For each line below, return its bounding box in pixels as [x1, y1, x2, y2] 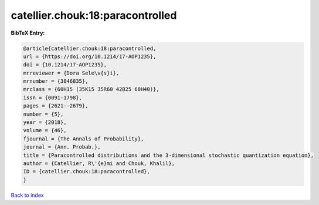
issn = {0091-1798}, [23, 94, 82, 101]
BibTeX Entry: [11, 29, 45, 36]
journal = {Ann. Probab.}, [23, 144, 101, 150]
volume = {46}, [23, 127, 67, 134]
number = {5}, [23, 110, 64, 117]
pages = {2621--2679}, [23, 103, 89, 109]
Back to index [11, 191, 44, 199]
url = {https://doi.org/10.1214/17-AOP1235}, [23, 53, 157, 60]
